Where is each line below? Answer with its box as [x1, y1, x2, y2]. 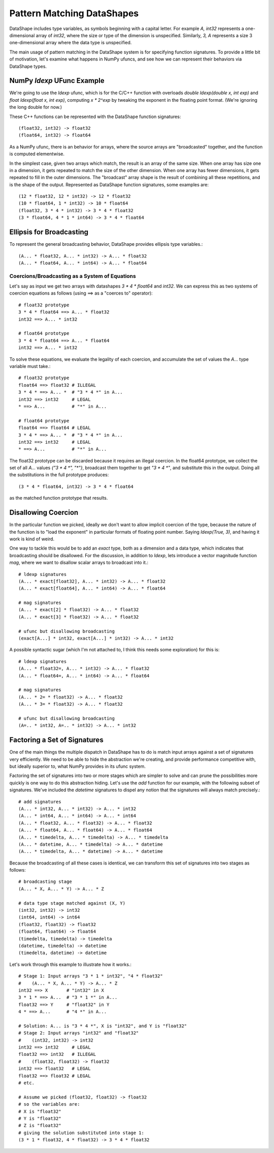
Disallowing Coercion [9, 508, 79, 517]
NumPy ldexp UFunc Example [9, 76, 105, 85]
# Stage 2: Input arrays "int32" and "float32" [18, 1030, 139, 1036]
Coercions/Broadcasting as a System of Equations [9, 272, 136, 279]
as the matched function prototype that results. [9, 495, 108, 501]
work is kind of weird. [9, 536, 55, 542]
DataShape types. [9, 63, 47, 69]
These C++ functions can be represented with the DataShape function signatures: [9, 113, 181, 120]
